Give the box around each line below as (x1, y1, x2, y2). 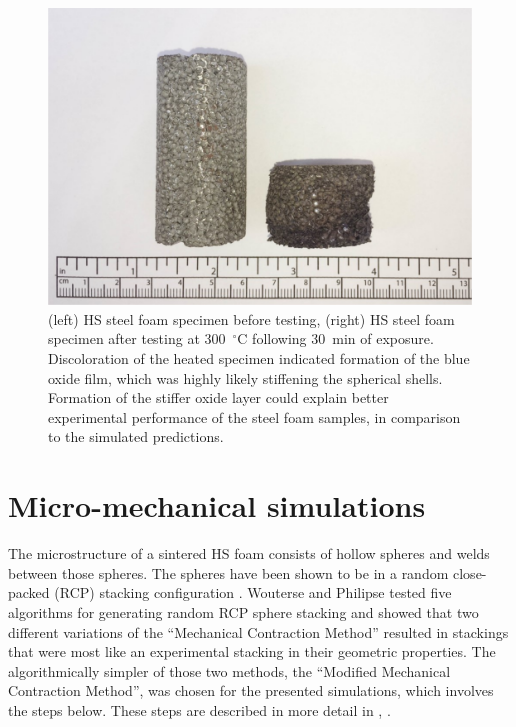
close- (453, 562, 487, 583)
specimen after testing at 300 (48, 328, 226, 349)
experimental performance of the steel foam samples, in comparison (48, 406, 461, 427)
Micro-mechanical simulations (8, 485, 426, 526)
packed (8, 582, 50, 603)
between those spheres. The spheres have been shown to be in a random (8, 562, 449, 583)
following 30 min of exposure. (252, 328, 434, 349)
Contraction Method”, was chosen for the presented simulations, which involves (8, 680, 494, 701)
